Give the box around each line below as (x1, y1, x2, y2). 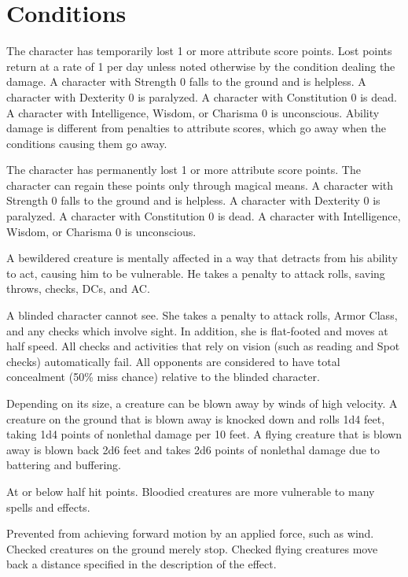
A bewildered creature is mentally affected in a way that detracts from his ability (6, 250, 398, 266)
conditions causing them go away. (6, 135, 167, 151)
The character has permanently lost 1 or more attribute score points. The (6, 161, 361, 178)
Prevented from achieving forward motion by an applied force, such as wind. (6, 525, 374, 542)
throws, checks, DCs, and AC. (6, 280, 150, 297)
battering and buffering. (6, 457, 121, 473)
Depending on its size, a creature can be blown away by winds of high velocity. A (6, 395, 398, 411)
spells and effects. (6, 498, 90, 515)
